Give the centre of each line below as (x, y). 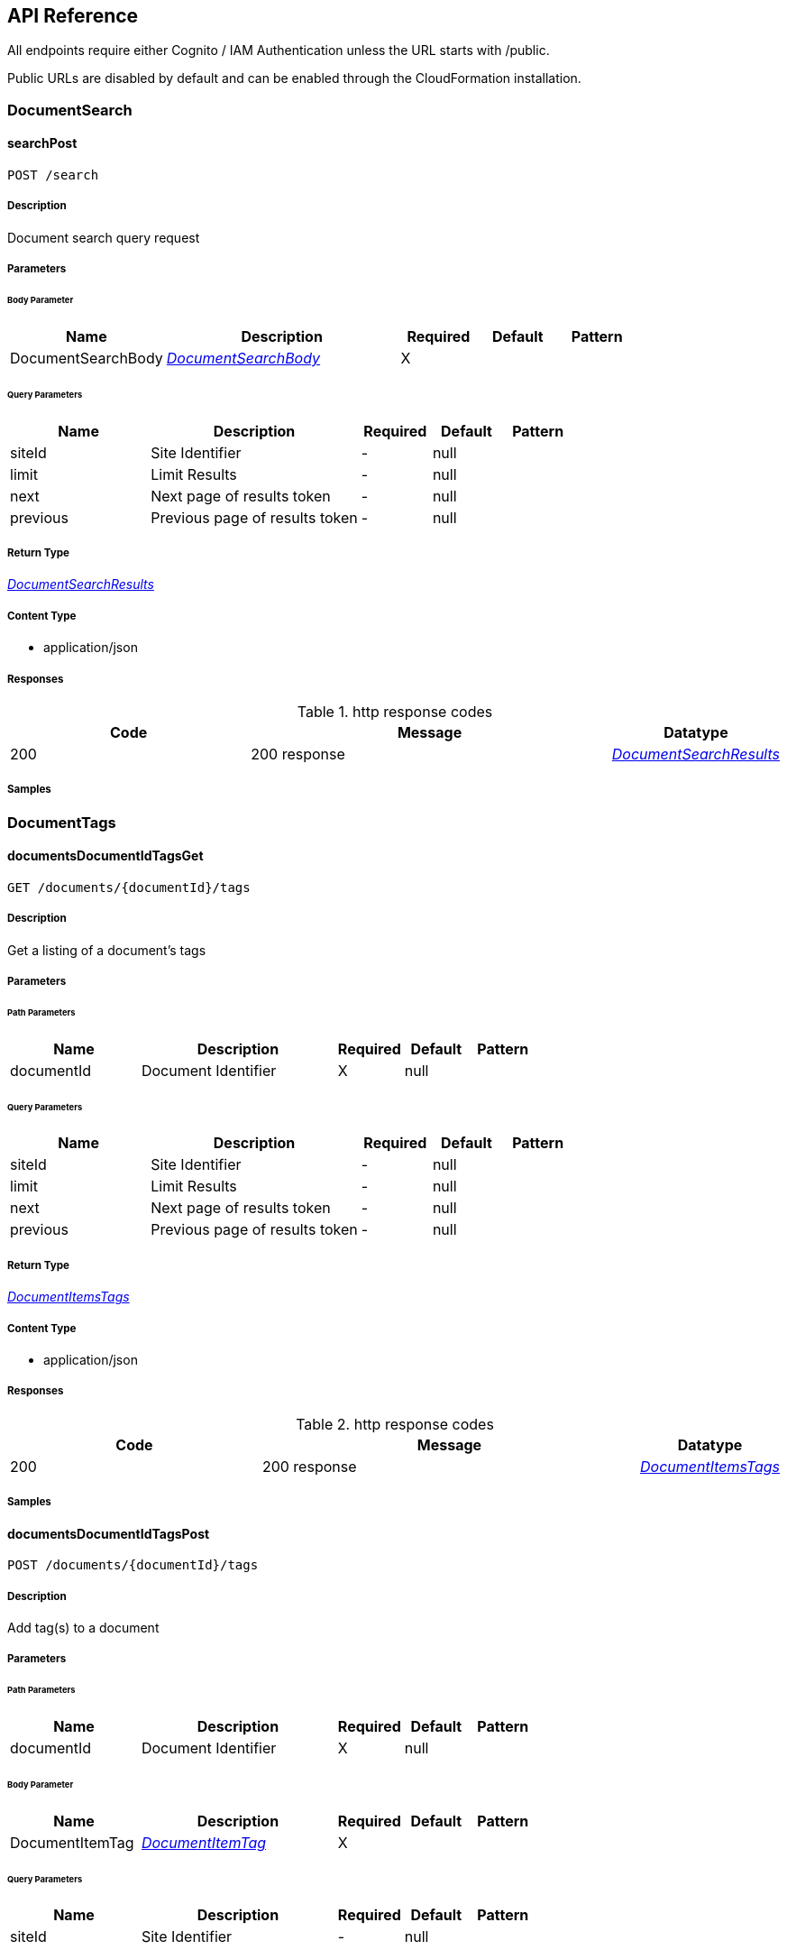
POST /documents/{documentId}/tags (133, 1565)
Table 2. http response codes (395, 1424)
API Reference (73, 16)
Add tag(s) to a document (83, 1627)
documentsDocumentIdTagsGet (105, 856)
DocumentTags (62, 822)
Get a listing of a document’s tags (107, 950)
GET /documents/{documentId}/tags (129, 887)
